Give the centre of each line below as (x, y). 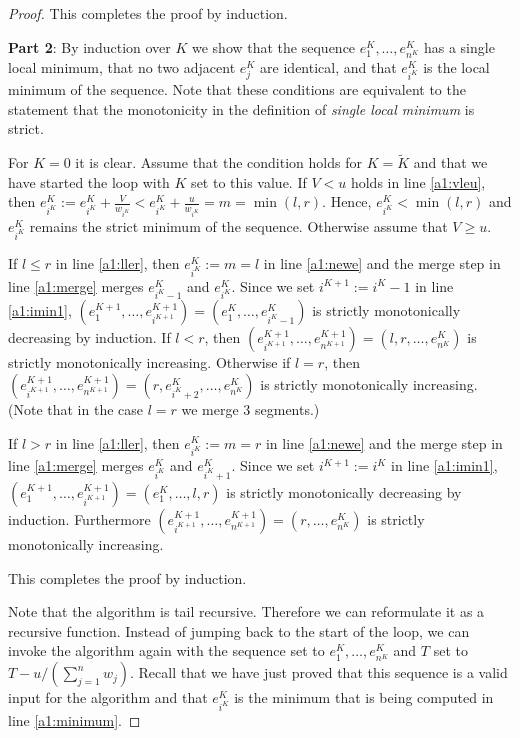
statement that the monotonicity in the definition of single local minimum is (241, 108)
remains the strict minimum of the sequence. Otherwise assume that (238, 226)
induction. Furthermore (79, 518)
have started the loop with (89, 181)
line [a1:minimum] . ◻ (74, 720)
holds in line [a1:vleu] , (418, 181)
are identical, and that (328, 66)
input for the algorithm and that (108, 697)
